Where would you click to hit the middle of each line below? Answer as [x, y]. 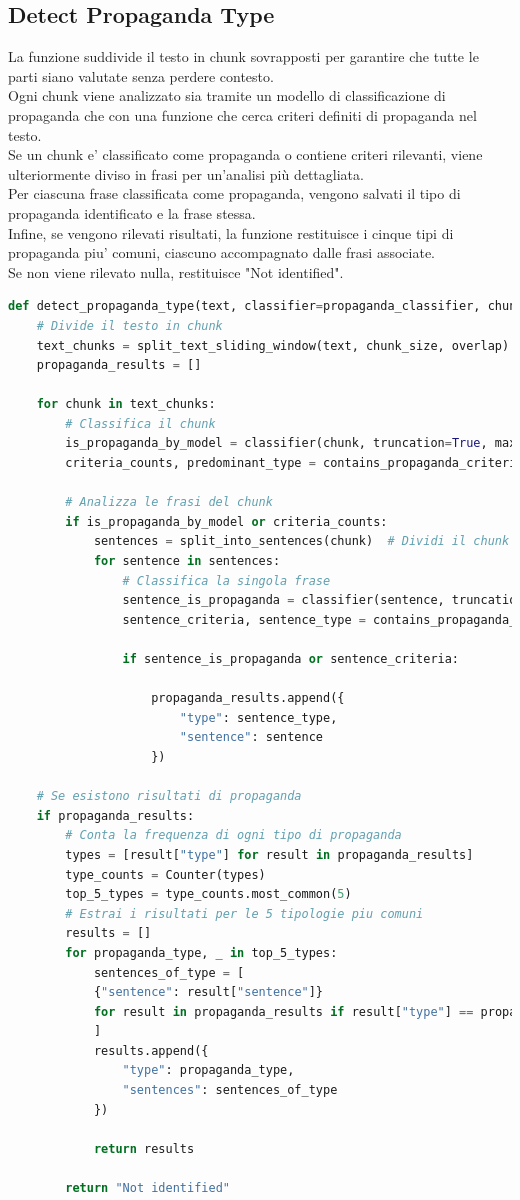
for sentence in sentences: [187, 561]
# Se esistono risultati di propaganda [169, 796]
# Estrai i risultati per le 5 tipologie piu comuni [244, 913]
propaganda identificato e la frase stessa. [132, 212]
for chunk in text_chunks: [126, 404]
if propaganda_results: [115, 815]
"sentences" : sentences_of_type [230, 1090]
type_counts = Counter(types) [165, 874]
